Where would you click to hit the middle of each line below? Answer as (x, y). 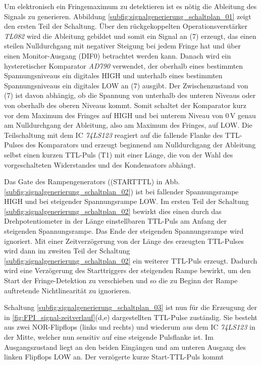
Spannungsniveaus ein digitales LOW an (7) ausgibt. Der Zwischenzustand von (126, 85)
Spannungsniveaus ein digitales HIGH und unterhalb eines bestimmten (113, 75)
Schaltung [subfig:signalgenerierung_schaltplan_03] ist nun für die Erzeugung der (130, 307)
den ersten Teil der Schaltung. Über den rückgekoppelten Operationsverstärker (126, 26)
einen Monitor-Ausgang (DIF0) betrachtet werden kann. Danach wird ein (118, 55)
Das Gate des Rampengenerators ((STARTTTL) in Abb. (92, 181)
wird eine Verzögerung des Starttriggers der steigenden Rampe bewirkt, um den (127, 270)
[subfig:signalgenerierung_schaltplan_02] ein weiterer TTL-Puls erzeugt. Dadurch (131, 260)
